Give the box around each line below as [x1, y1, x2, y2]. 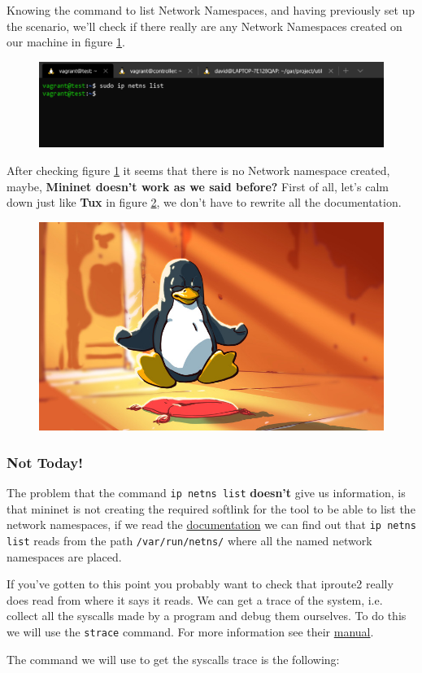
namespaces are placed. [7, 548, 122, 565]
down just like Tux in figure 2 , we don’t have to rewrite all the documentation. [7, 194, 402, 211]
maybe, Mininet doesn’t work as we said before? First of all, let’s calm [7, 177, 389, 194]
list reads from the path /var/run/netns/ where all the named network [7, 531, 372, 548]
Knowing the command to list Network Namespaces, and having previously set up [7, 2, 415, 18]
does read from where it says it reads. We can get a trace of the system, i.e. [7, 591, 383, 608]
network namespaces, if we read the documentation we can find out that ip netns [7, 516, 416, 533]
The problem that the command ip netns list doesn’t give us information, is [7, 484, 406, 501]
